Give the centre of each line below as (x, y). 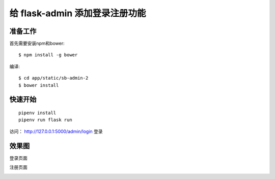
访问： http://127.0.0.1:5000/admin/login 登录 (56, 131)
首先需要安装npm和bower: (37, 44)
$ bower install (39, 85)
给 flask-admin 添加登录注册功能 (78, 13)
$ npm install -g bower (48, 55)
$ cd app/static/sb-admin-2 (53, 78)
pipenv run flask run (45, 120)
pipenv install (37, 113)
